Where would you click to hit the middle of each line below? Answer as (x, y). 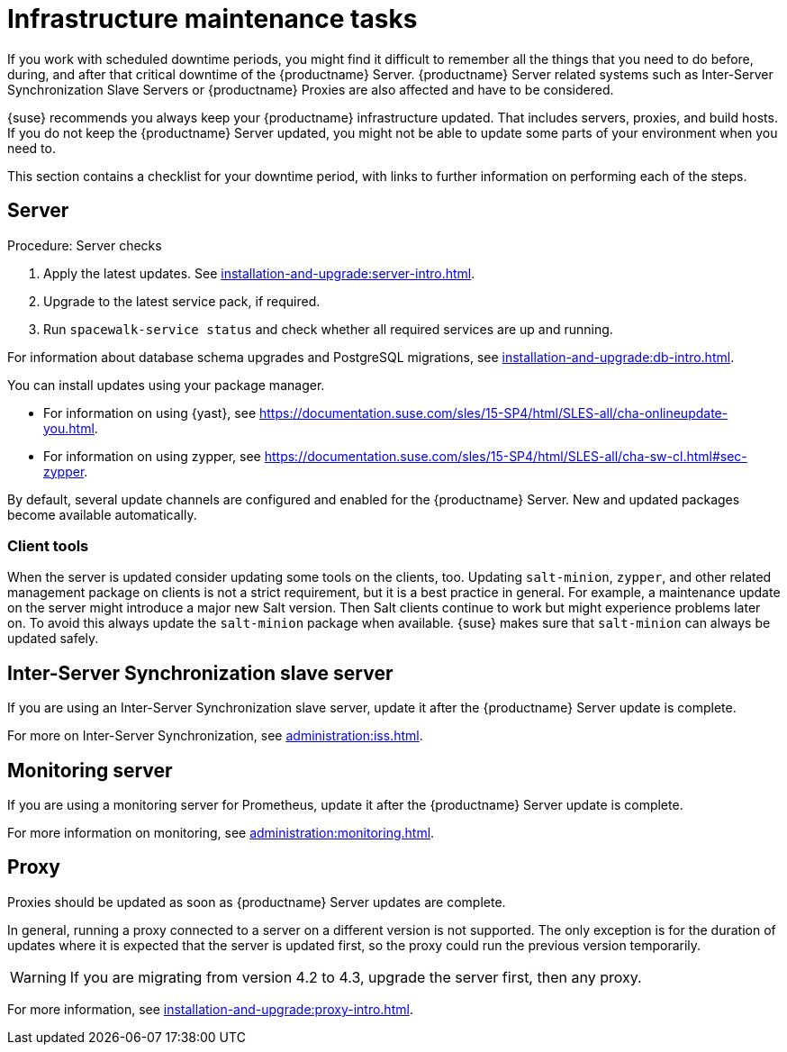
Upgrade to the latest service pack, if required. (182, 301)
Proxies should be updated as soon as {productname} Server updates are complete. (257, 902)
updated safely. (53, 639)
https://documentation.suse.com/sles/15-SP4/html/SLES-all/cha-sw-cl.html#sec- (506, 456)
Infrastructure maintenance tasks (213, 19)
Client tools (48, 545)
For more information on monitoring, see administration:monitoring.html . (221, 833)
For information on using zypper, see (152, 456)
